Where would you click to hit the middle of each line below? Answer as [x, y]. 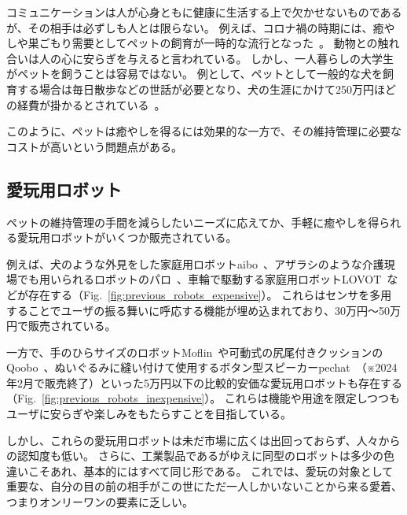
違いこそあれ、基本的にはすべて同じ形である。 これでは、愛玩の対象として [200, 471]
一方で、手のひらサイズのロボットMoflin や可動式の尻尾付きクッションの [195, 352]
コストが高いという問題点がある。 [94, 146]
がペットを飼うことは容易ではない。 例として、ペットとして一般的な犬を [195, 74]
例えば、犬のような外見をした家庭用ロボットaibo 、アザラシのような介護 [195, 263]
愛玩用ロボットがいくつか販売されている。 [127, 237]
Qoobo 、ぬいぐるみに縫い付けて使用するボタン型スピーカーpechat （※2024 [202, 367]
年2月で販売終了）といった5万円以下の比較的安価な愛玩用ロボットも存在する [204, 382]
